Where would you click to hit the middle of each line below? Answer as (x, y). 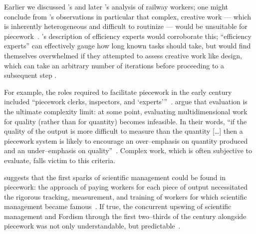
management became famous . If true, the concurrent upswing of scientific (118, 206)
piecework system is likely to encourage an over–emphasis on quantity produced (126, 140)
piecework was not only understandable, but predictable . (92, 226)
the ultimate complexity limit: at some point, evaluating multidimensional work (126, 111)
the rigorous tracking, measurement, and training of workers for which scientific (126, 196)
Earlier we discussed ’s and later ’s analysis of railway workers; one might (116, 6)
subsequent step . (30, 75)
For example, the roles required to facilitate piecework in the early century (118, 92)
